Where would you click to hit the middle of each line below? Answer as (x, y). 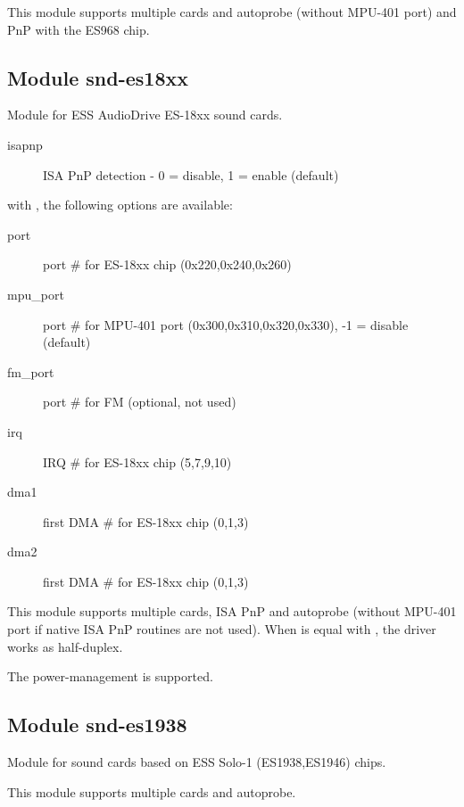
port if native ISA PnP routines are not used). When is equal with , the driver (222, 629)
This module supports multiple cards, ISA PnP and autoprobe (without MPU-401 (232, 611)
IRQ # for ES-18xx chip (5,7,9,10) (137, 461)
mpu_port (36, 294)
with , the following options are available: (120, 205)
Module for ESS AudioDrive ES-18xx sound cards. (145, 115)
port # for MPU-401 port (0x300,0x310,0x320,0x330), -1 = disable (226, 324)
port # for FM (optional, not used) (140, 402)
